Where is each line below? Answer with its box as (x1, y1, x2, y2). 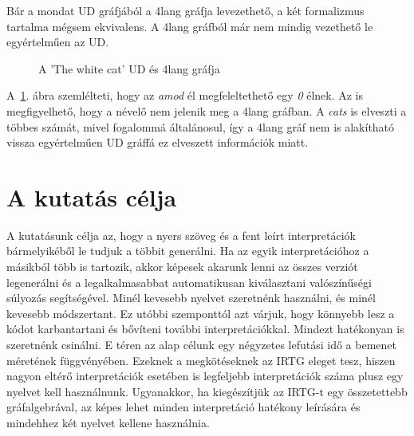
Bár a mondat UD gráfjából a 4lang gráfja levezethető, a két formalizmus (6, 2, 365, 18)
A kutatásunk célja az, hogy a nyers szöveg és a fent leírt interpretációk (6, 226, 356, 243)
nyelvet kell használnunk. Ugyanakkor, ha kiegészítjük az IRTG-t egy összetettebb (6, 383, 408, 399)
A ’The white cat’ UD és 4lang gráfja (38, 60, 220, 77)
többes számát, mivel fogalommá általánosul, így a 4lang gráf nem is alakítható (6, 118, 395, 135)
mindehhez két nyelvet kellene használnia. (6, 414, 210, 430)
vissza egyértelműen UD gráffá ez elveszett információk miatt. (6, 134, 309, 151)
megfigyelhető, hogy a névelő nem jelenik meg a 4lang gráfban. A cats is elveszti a (6, 102, 407, 119)
